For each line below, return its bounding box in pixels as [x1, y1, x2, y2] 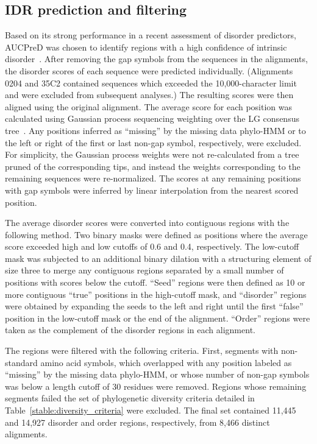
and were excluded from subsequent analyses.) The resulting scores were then [5, 88, 294, 101]
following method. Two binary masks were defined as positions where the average [5, 228, 308, 241]
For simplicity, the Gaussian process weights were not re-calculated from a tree [5, 148, 299, 161]
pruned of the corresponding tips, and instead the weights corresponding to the [5, 160, 301, 172]
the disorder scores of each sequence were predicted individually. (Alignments [5, 64, 293, 77]
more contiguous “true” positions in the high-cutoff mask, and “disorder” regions [5, 287, 307, 300]
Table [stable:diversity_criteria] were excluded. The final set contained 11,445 [5, 404, 296, 417]
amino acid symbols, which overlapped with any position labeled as [40, 356, 292, 368]
